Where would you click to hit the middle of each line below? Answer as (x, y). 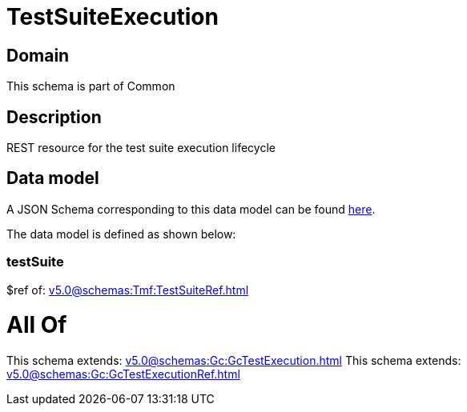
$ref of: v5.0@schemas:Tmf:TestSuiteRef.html (128, 290)
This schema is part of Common (91, 86)
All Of (37, 325)
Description (54, 117)
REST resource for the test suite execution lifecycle (141, 148)
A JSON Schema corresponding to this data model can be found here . (191, 209)
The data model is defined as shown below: (121, 234)
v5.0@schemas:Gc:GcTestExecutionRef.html (123, 374)
